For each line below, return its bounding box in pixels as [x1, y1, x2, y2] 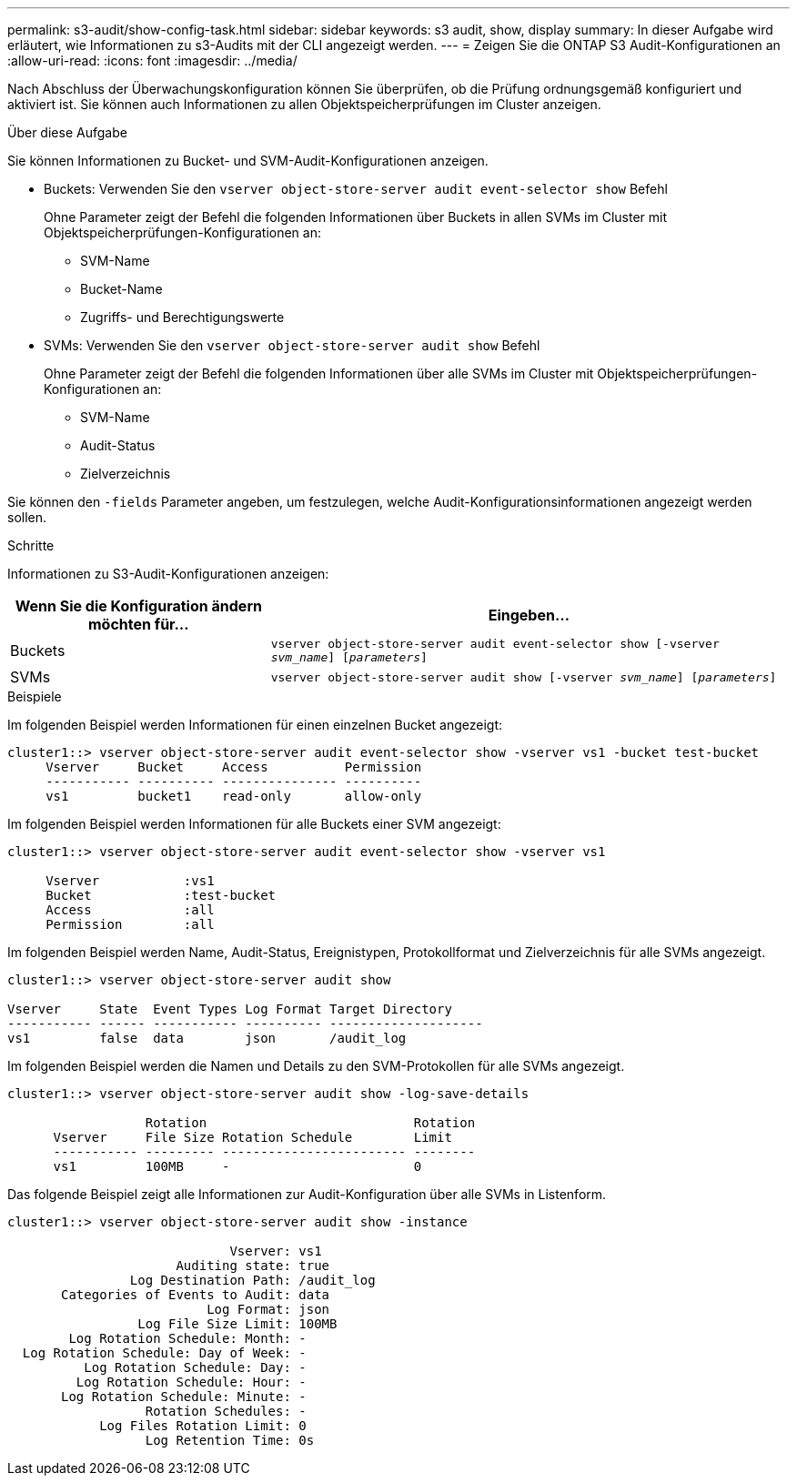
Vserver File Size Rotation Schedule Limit [53, 1130, 452, 1145]
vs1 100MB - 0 [53, 1159, 422, 1174]
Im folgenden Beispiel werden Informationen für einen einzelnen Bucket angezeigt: [7, 717, 503, 732]
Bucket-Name [80, 281, 163, 297]
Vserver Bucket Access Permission [45, 760, 422, 774]
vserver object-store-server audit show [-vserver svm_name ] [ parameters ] [270, 670, 777, 684]
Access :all [45, 903, 215, 917]
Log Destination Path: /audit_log [129, 1273, 376, 1287]
